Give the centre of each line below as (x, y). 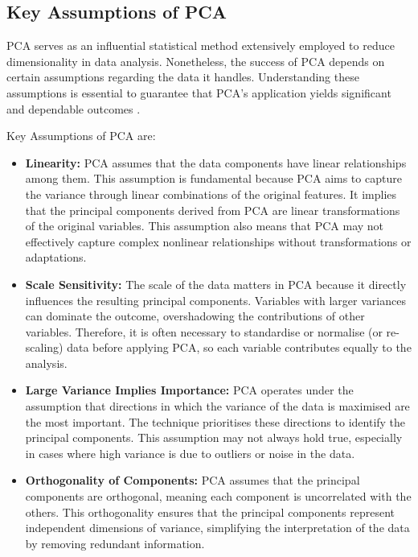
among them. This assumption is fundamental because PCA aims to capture (213, 178)
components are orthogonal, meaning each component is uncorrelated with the (218, 496)
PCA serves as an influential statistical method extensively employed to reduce (201, 45)
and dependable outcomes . (74, 108)
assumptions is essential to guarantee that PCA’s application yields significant (199, 92)
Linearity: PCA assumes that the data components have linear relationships (216, 162)
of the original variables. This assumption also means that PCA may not (205, 226)
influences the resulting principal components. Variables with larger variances (215, 300)
